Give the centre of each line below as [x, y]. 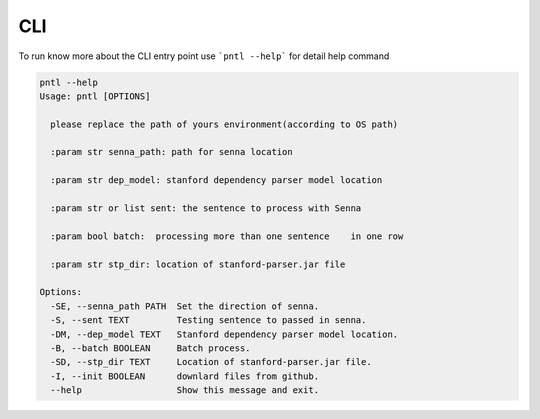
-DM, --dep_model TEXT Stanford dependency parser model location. [224, 334]
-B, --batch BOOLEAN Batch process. [150, 348]
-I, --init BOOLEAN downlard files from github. [185, 376]
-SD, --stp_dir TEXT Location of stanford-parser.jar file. [211, 362]
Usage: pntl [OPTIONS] [95, 96]
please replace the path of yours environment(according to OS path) [224, 124]
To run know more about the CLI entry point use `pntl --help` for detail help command [204, 56]
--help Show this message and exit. [185, 390]
